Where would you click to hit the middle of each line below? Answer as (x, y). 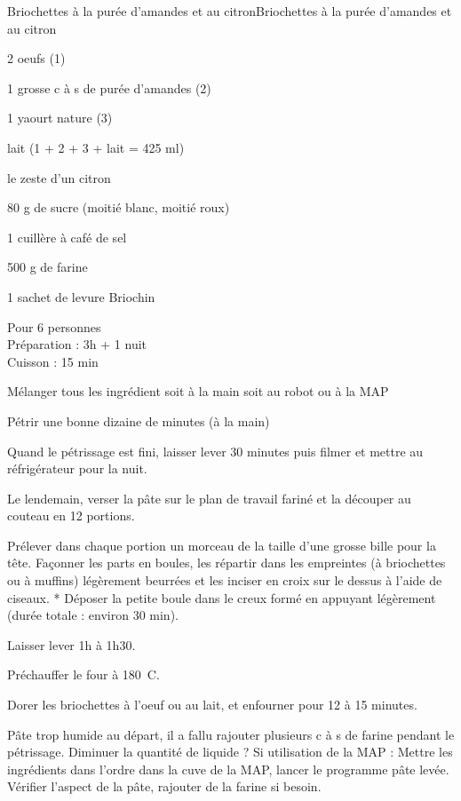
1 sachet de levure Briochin (81, 296)
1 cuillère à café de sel (67, 237)
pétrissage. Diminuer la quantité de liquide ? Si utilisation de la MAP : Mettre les (230, 752)
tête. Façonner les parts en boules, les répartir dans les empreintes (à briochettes (227, 563)
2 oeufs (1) (36, 58)
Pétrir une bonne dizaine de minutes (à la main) (139, 420)
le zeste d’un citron (59, 177)
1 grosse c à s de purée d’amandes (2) (109, 87)
